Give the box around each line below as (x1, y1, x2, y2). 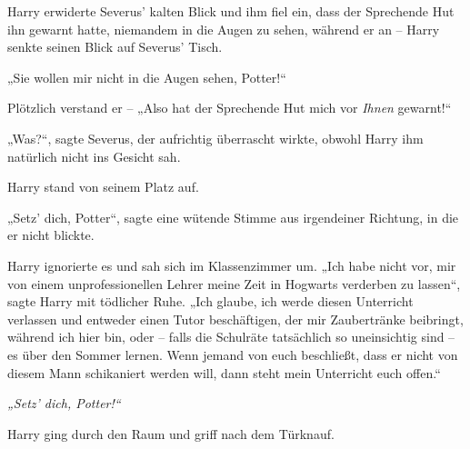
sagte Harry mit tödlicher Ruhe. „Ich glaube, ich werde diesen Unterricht (7, 292, 414, 311)
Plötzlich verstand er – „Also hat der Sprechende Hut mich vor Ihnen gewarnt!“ (7, 98, 452, 117)
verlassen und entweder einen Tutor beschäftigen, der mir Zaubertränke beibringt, (7, 309, 464, 328)
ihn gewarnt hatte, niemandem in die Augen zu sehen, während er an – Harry (7, 19, 440, 38)
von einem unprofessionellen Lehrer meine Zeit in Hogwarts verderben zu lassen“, (7, 274, 461, 293)
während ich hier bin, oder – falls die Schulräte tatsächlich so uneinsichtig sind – (7, 327, 455, 346)
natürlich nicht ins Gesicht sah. (7, 146, 181, 165)
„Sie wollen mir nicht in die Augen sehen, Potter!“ (7, 67, 286, 86)
